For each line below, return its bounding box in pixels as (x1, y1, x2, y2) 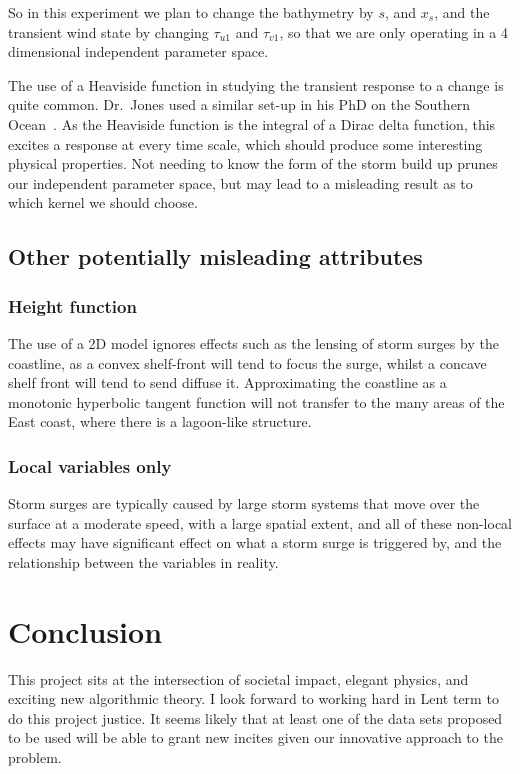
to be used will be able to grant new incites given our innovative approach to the (8, 727, 503, 748)
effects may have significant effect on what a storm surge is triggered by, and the (8, 532, 502, 553)
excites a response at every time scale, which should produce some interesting (8, 133, 483, 154)
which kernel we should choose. (8, 192, 198, 213)
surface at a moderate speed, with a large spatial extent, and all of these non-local (8, 512, 513, 533)
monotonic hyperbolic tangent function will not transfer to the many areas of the (8, 391, 505, 412)
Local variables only (8, 453, 172, 478)
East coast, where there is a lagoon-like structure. (8, 411, 312, 432)
